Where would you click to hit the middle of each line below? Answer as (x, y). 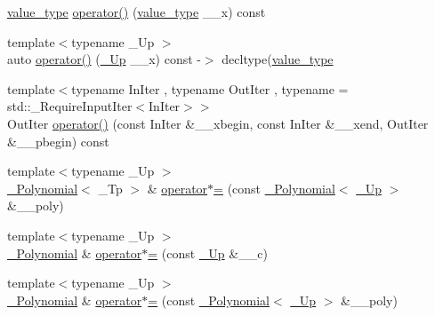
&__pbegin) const (58, 141)
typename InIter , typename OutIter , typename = (210, 88)
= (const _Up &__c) (208, 253)
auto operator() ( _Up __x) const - (104, 59)
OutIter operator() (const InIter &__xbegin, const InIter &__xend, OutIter (218, 123)
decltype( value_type (278, 59)
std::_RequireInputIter (70, 106)
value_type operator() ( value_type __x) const (137, 12)
